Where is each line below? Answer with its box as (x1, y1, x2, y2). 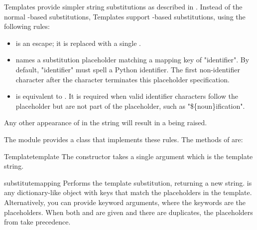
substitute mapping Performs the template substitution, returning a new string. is (4, 177, 252, 188)
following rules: (4, 21, 50, 31)
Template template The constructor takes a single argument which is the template (4, 151, 253, 161)
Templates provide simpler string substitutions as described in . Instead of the (4, 1, 243, 11)
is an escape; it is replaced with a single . (15, 37, 141, 48)
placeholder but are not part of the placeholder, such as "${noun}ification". (15, 100, 245, 111)
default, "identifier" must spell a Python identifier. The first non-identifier (15, 64, 240, 74)
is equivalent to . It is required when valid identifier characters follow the (15, 91, 238, 101)
